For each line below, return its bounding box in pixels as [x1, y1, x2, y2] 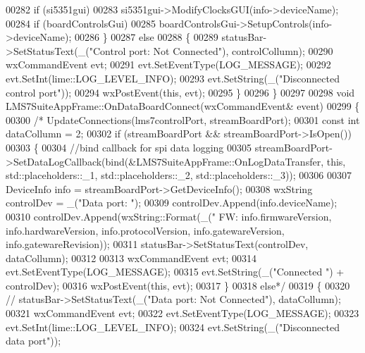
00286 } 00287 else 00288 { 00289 [74, 30, 218, 44]
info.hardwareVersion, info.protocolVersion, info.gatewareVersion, [6, 223, 285, 237]
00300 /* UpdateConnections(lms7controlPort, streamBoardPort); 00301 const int [6, 112, 360, 127]
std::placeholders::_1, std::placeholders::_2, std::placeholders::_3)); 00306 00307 [6, 168, 352, 182]
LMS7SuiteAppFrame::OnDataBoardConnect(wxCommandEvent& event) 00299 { [6, 99, 360, 113]
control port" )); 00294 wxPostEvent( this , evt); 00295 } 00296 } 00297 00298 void [6, 85, 355, 99]
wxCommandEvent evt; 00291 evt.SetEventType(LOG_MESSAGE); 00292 [6, 57, 331, 72]
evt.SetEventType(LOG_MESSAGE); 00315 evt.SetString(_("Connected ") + [6, 264, 345, 279]
